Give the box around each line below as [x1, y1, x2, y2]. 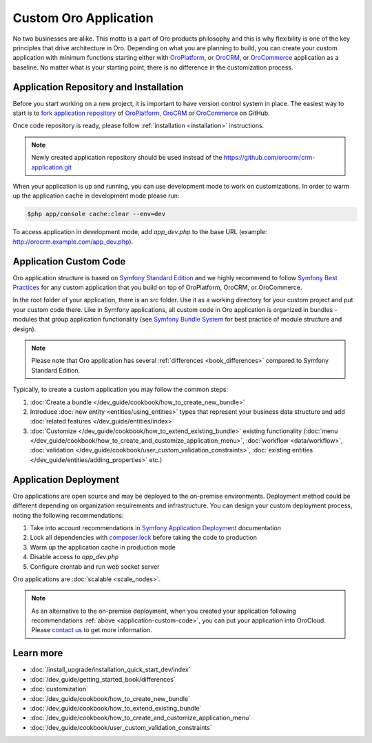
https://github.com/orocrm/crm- [223, 154, 316, 162]
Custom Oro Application [12, 10, 154, 25]
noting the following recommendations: [12, 511, 124, 519]
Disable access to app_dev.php [30, 553, 119, 561]
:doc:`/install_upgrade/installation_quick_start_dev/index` [30, 665, 191, 674]
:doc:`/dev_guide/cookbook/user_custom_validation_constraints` [30, 723, 213, 731]
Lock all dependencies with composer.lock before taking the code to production [30, 534, 258, 542]
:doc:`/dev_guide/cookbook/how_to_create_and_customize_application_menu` [30, 713, 251, 722]
